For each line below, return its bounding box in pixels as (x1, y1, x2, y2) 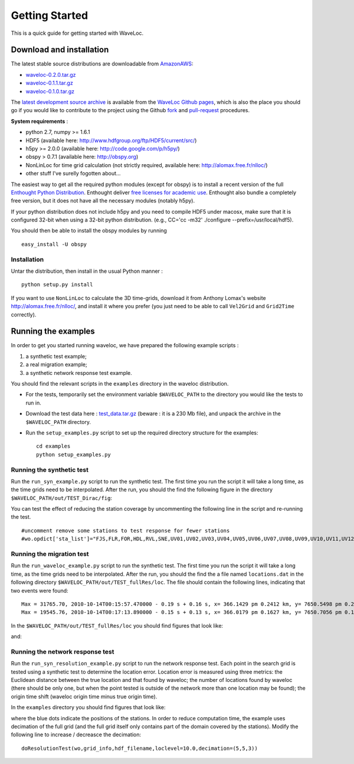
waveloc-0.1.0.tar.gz (25, 87, 75, 94)
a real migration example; (25, 361, 88, 368)
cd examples (36, 443, 71, 450)
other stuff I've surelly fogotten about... (25, 170, 121, 177)
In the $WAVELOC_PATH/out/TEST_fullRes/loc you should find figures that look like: (11, 622, 224, 629)
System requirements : (11, 117, 68, 125)
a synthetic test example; (25, 352, 87, 360)
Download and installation (11, 45, 109, 55)
